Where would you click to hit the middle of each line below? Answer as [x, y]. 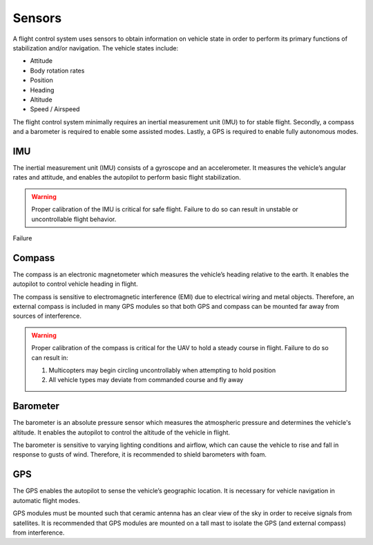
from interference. [39, 533]
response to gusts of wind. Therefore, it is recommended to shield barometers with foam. [140, 455]
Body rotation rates [57, 70]
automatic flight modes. [47, 500]
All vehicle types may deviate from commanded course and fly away [146, 380]
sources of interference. [47, 316]
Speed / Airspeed [55, 109]
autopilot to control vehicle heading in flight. [75, 284]
